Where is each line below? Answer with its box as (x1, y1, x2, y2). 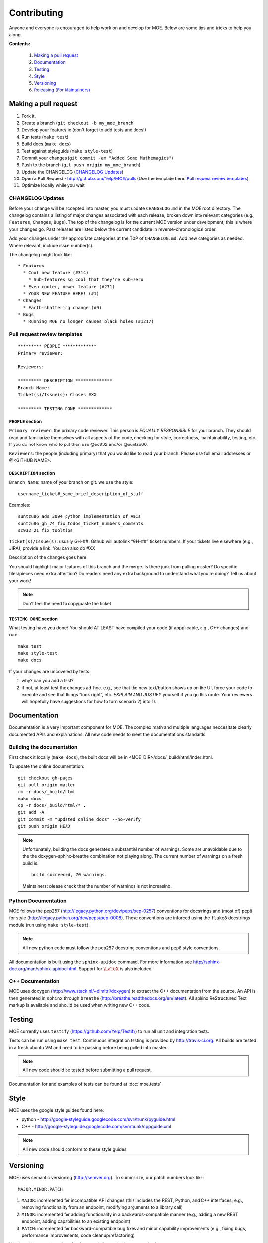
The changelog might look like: (9, 251, 72, 257)
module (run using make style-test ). (9, 922, 90, 928)
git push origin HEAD (18, 823, 70, 829)
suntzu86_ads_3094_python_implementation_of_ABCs (18, 514, 141, 519)
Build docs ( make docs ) (21, 141, 71, 147)
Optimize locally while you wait (21, 182, 85, 188)
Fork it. (21, 113, 36, 119)
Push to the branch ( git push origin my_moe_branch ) (21, 162, 141, 168)
